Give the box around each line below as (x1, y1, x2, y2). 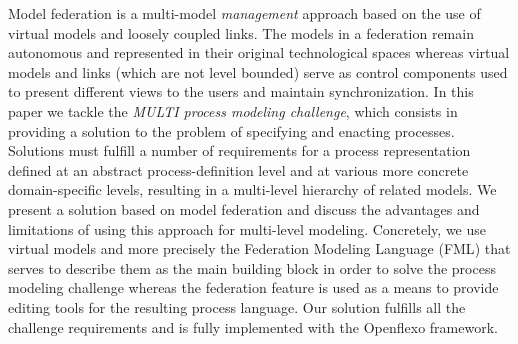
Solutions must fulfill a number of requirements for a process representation (8, 140, 471, 161)
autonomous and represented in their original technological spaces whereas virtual (8, 42, 510, 63)
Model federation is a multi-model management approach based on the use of (8, 3, 481, 23)
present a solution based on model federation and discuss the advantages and (8, 198, 480, 219)
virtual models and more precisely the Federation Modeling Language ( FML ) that (8, 238, 511, 259)
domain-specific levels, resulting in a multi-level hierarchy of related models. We (8, 179, 497, 200)
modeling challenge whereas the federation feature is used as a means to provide (8, 277, 499, 298)
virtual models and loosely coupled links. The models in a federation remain (8, 22, 474, 43)
